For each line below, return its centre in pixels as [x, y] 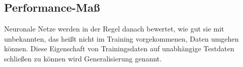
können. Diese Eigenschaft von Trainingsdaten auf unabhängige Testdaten [119, 48]
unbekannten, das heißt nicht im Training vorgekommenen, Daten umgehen [121, 38]
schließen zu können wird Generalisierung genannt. [83, 58]
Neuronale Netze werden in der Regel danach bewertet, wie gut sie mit [114, 29]
